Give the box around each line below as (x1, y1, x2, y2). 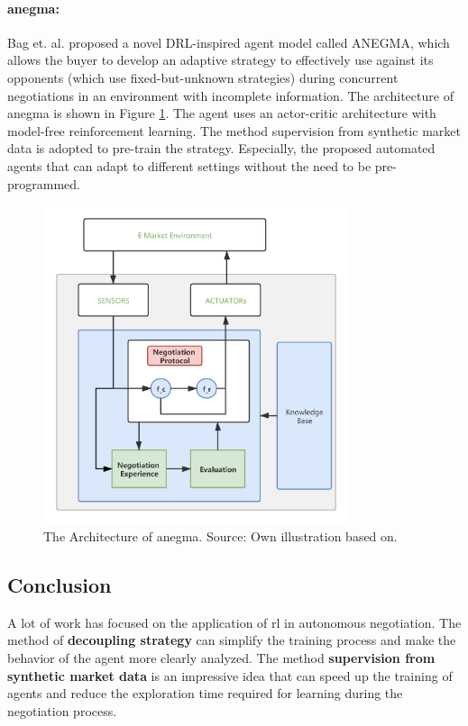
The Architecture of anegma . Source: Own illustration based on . (43, 527, 398, 546)
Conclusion (7, 571, 112, 599)
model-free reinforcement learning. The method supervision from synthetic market (7, 121, 461, 140)
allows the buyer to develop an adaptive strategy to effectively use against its (7, 50, 434, 69)
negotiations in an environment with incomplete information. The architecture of (7, 86, 454, 104)
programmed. (7, 174, 80, 193)
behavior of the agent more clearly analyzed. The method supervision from (7, 649, 436, 667)
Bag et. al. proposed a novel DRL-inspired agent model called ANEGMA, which (7, 32, 450, 51)
